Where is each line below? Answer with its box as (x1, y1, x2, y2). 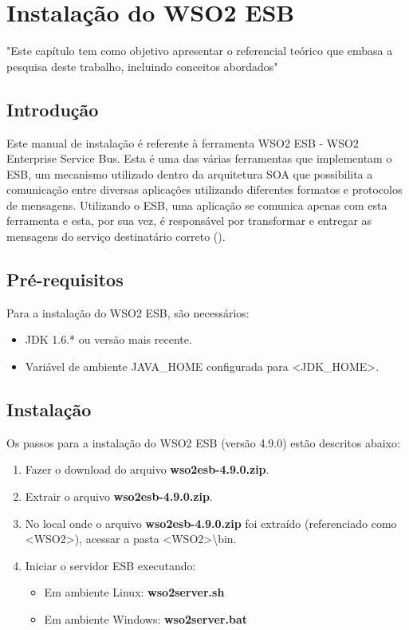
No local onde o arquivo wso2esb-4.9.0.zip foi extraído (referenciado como (25, 514, 397, 531)
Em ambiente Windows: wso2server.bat (44, 611, 247, 628)
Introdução (6, 96, 99, 121)
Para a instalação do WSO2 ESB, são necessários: (6, 304, 250, 321)
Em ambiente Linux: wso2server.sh (44, 584, 225, 600)
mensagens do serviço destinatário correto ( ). (6, 228, 226, 245)
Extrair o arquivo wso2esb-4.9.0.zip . (25, 488, 213, 505)
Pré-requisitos (6, 267, 124, 292)
